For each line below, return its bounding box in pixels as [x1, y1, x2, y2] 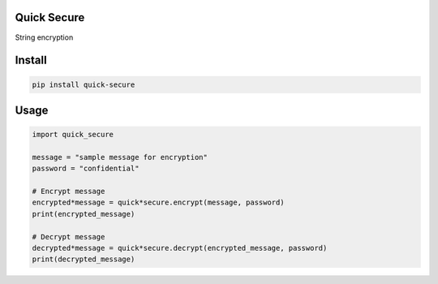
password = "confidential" [32, 164, 140, 174]
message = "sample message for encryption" [32, 153, 208, 161]
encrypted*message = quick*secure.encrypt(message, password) [32, 198, 285, 207]
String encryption [15, 32, 74, 42]
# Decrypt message [32, 232, 105, 241]
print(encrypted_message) [32, 209, 135, 218]
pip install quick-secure [32, 80, 135, 89]
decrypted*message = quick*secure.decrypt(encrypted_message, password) [32, 243, 328, 253]
